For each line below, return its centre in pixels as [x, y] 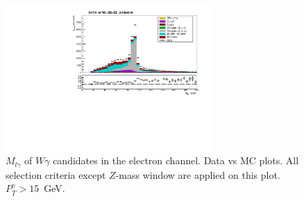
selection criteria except [56, 174]
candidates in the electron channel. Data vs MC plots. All [176, 160]
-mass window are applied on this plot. [198, 174]
